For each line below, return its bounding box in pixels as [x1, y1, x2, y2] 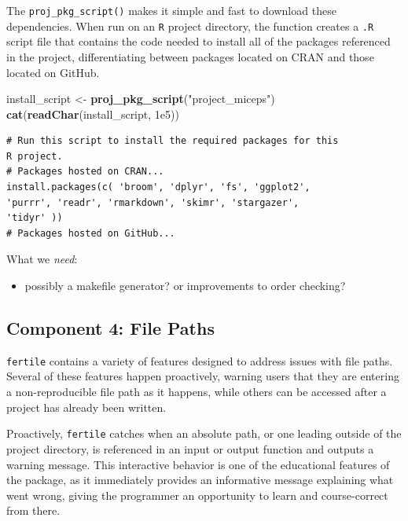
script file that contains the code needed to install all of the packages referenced [6, 33, 391, 50]
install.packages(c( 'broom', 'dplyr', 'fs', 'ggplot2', [6, 182, 311, 193]
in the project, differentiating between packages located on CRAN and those [6, 48, 374, 64]
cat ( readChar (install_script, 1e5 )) [6, 105, 179, 122]
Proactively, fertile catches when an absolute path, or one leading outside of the [6, 425, 402, 442]
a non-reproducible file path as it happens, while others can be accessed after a [6, 383, 387, 400]
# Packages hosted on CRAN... [6, 166, 164, 178]
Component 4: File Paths [6, 316, 215, 340]
